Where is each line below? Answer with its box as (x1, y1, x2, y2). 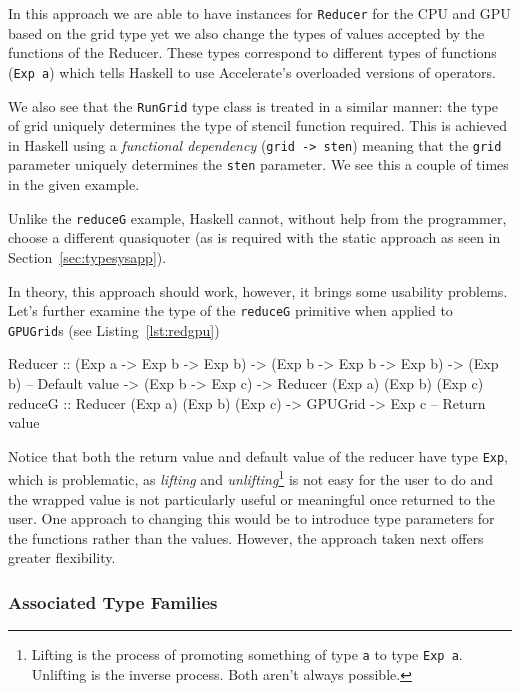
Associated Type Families (8, 589, 218, 614)
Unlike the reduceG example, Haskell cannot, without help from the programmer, (8, 207, 507, 228)
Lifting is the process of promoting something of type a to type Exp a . (31, 644, 463, 665)
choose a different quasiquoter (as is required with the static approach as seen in (8, 227, 501, 248)
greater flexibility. (8, 547, 116, 568)
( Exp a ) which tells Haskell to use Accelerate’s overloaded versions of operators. (8, 61, 496, 82)
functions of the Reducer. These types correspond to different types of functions (8, 42, 497, 63)
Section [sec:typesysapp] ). (8, 246, 167, 267)
